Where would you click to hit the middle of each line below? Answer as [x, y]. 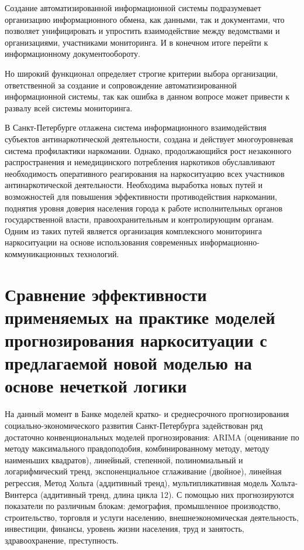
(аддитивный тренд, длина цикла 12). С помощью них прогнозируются [167, 494]
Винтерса [21, 494]
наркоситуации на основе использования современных [101, 242]
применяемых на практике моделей [140, 317]
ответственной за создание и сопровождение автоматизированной [121, 85]
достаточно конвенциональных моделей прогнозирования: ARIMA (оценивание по [152, 437]
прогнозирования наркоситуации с [136, 340]
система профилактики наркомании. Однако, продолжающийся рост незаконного [148, 150]
